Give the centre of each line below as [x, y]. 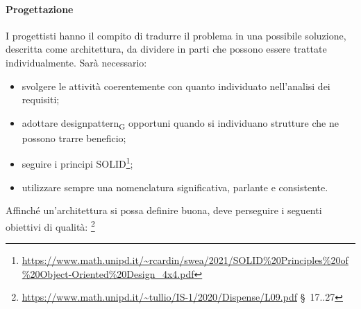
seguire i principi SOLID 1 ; [77, 163]
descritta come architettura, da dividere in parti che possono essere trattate [166, 49]
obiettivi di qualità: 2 [50, 225]
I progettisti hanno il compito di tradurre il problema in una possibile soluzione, [176, 35]
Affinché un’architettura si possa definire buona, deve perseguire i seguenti [164, 210]
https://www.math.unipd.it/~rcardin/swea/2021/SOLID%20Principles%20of [185, 260]
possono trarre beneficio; [74, 138]
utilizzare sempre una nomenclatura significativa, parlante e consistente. [175, 187]
